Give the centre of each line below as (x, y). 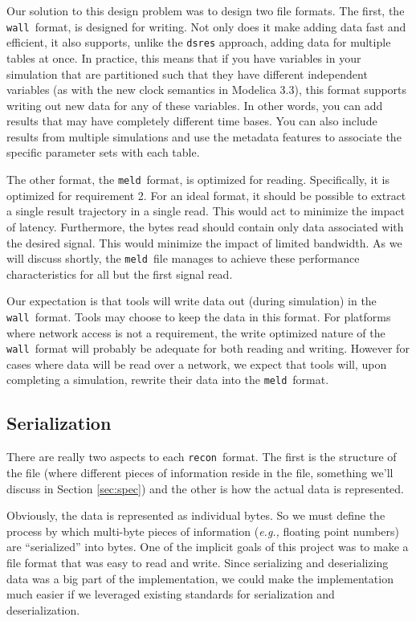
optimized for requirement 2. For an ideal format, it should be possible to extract (206, 195)
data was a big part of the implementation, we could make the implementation (200, 578)
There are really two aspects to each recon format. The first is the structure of (202, 457)
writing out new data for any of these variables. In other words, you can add (195, 105)
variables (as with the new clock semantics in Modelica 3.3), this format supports (207, 90)
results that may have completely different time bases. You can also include (192, 121)
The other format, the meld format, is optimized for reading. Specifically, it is (198, 180)
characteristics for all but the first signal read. (120, 274)
